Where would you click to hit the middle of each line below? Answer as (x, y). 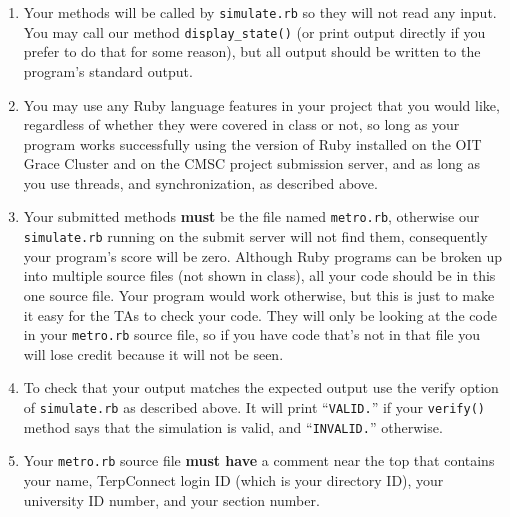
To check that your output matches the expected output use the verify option (261, 387)
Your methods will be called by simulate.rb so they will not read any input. (260, 12)
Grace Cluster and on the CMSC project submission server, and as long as (251, 163)
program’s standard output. (108, 70)
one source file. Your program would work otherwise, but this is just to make (259, 294)
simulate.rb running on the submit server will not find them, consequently (255, 236)
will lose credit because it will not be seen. (153, 353)
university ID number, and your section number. (171, 499)
